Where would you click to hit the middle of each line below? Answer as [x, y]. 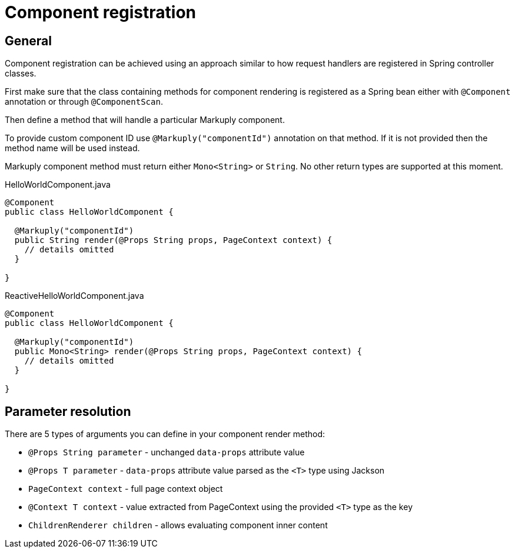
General [29, 41]
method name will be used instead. [72, 148]
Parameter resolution [68, 411]
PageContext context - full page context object [126, 489]
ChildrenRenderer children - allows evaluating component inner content [178, 525]
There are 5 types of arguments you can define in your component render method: [165, 434]
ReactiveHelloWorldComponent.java [74, 296]
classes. [21, 74]
